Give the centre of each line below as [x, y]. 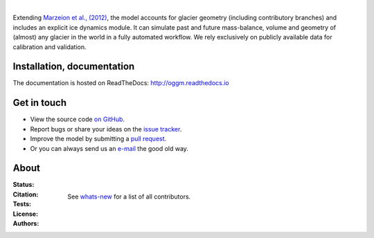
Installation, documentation [74, 67]
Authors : [26, 223]
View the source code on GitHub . [77, 119]
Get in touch [40, 103]
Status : [24, 185]
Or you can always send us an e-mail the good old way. [109, 148]
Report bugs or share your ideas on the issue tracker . [106, 129]
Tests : [22, 204]
